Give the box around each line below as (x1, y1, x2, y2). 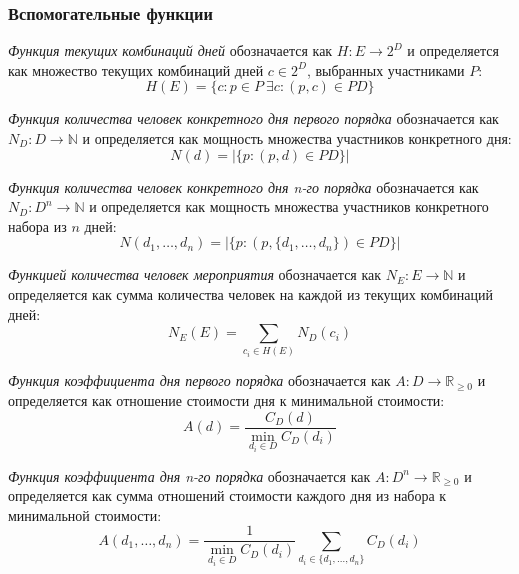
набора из (8, 215, 67, 236)
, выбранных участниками (306, 59, 465, 80)
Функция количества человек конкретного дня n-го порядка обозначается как (8, 176, 479, 197)
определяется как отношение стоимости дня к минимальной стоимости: (8, 390, 445, 411)
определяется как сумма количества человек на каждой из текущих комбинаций (8, 283, 493, 304)
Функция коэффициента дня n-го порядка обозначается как (8, 465, 371, 486)
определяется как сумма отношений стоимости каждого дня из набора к (8, 485, 447, 506)
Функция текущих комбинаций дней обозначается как (8, 40, 333, 61)
